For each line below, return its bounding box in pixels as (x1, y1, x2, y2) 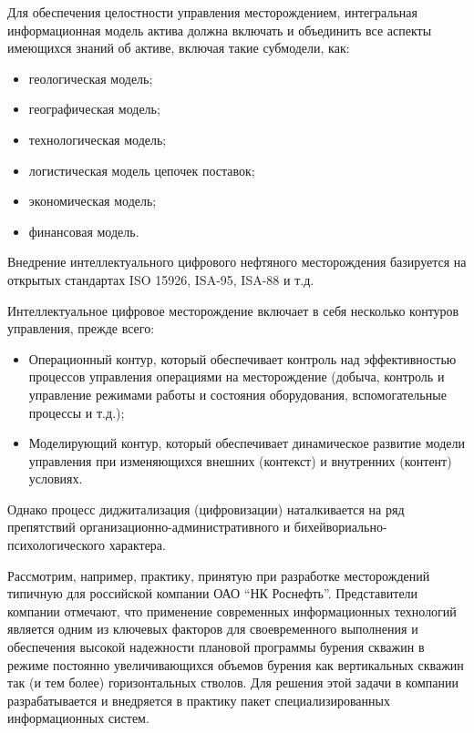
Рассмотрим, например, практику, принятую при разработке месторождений (7, 565, 430, 585)
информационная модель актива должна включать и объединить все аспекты (7, 20, 432, 39)
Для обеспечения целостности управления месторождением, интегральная (7, 3, 417, 21)
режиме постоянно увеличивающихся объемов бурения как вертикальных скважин (7, 655, 464, 674)
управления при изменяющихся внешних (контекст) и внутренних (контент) (28, 451, 452, 470)
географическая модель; (28, 99, 160, 118)
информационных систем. (7, 708, 149, 728)
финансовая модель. (28, 221, 139, 240)
